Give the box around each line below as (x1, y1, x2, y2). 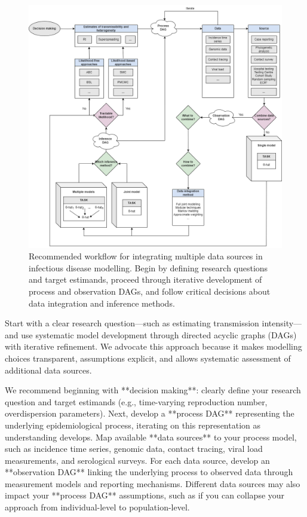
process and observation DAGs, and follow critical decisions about (29, 284, 271, 297)
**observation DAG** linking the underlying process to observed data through (5, 466, 293, 478)
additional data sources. (5, 363, 92, 376)
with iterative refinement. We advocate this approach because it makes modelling (5, 340, 302, 353)
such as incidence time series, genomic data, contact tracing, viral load (5, 442, 263, 455)
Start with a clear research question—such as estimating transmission (5, 317, 259, 329)
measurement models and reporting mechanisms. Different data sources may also (5, 477, 300, 490)
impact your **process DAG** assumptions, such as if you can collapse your (5, 489, 285, 501)
